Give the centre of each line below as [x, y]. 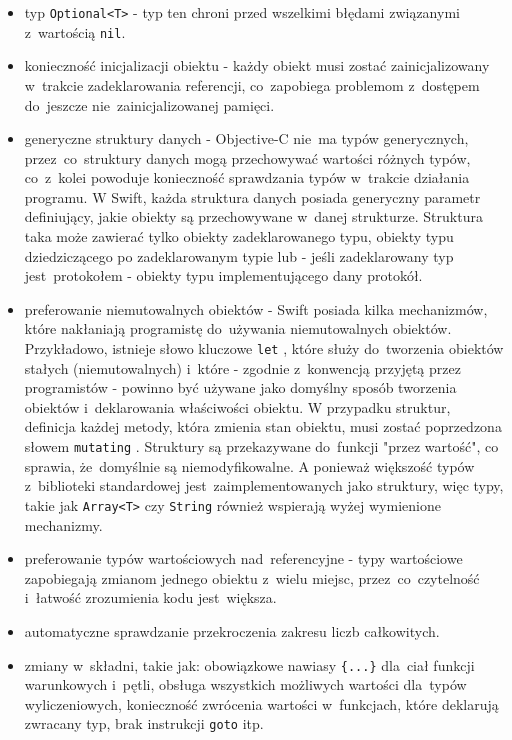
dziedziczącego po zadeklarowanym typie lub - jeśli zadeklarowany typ [239, 255]
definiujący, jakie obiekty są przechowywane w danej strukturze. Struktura [253, 216]
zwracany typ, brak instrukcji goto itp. [144, 723]
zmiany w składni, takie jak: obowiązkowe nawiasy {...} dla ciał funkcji [249, 664]
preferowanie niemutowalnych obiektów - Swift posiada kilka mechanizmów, [256, 308]
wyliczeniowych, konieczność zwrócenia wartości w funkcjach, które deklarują [261, 703]
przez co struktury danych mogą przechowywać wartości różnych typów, [247, 157]
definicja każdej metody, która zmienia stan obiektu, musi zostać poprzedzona [263, 426]
